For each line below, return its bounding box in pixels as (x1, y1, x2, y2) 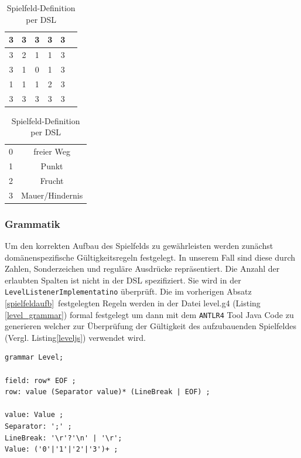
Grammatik (5, 216, 60, 231)
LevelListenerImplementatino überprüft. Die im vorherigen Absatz (5, 285, 252, 298)
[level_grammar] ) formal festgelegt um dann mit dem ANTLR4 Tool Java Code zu (5, 308, 294, 320)
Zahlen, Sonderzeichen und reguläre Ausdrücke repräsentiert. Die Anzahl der (5, 262, 280, 275)
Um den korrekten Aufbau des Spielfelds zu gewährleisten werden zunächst (5, 239, 273, 251)
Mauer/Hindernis (21, 189, 83, 201)
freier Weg (33, 145, 70, 158)
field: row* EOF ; (5, 376, 76, 385)
